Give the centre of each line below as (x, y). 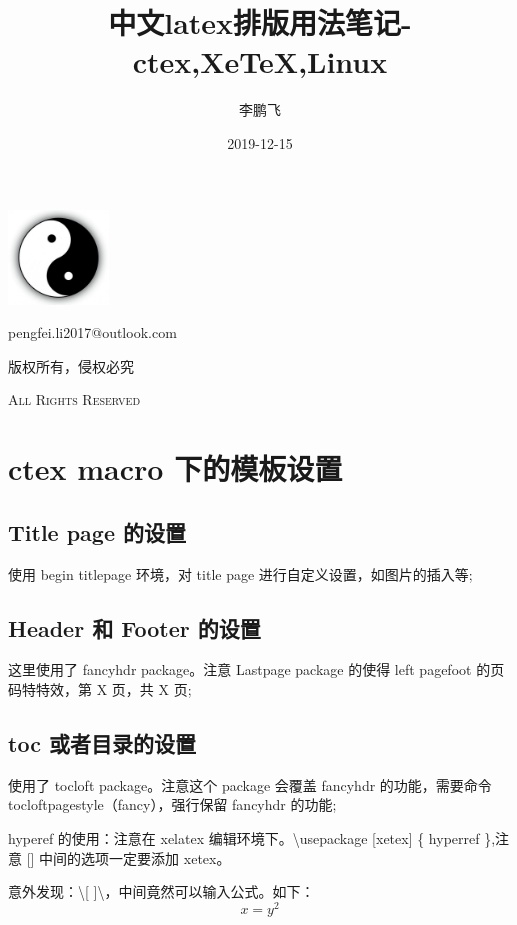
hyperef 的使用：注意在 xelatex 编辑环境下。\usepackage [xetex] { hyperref (244, 837)
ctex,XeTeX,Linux (260, 61)
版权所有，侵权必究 (71, 365)
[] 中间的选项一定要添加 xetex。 (128, 857)
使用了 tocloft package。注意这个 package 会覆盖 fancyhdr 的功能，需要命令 (250, 784)
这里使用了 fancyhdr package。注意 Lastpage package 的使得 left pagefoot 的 (249, 669)
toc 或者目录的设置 (102, 742)
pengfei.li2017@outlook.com (92, 332)
